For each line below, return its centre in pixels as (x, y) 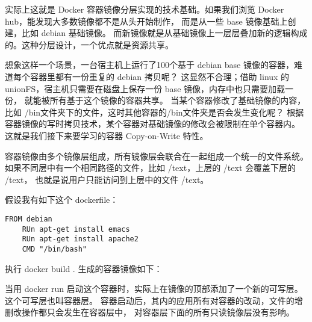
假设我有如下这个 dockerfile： (62, 200)
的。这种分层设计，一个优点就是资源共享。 (89, 44)
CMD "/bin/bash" (55, 249)
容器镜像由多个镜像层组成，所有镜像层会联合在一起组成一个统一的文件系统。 (157, 156)
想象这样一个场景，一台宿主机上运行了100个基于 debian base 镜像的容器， (149, 65)
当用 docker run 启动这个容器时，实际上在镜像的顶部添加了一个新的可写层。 (154, 289)
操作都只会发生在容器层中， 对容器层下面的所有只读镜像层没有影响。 (158, 312)
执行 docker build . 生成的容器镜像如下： (84, 268)
